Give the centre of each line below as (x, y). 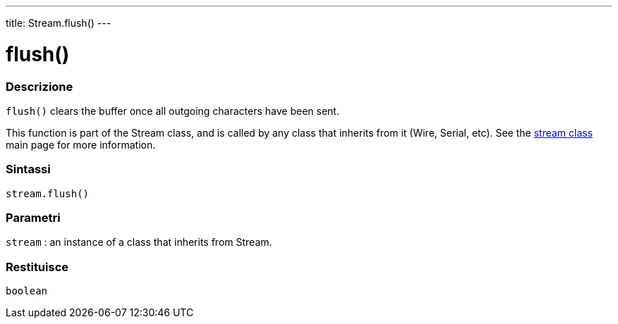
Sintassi (28, 169)
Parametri (33, 218)
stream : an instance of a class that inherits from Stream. (139, 242)
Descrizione (40, 86)
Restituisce (37, 267)
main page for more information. (81, 144)
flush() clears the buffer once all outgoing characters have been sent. (172, 111)
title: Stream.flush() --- (59, 23)
